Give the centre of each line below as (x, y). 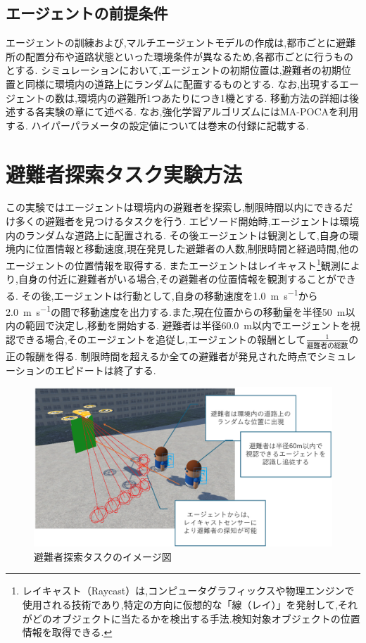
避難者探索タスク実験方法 (124, 173)
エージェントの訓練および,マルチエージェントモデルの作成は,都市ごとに (171, 43)
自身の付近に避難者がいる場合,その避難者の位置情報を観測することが (177, 279)
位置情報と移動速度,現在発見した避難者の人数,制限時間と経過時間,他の (197, 249)
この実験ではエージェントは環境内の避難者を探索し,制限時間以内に (160, 207)
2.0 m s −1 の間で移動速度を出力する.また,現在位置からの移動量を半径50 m (176, 310)
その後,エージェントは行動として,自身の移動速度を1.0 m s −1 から (170, 294)
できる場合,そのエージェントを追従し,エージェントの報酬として (160, 339)
